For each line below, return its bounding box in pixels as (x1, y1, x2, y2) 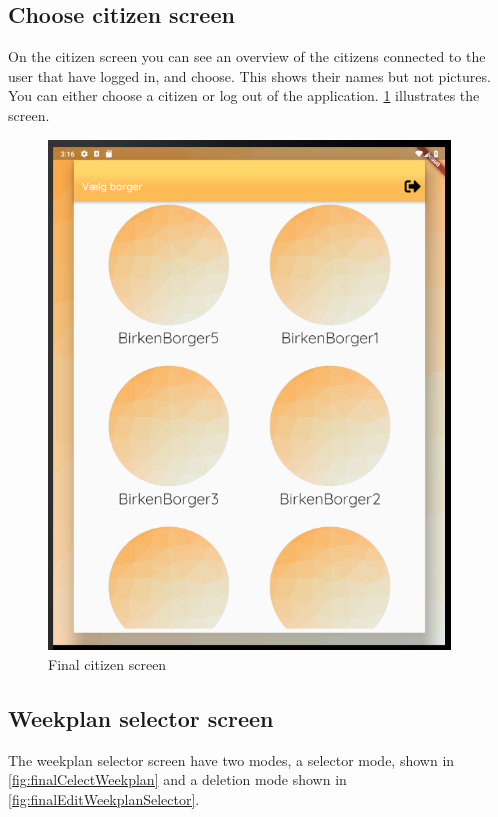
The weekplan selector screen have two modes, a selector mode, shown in (8, 749, 455, 770)
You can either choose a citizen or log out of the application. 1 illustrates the (8, 85, 480, 106)
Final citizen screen (48, 653, 167, 674)
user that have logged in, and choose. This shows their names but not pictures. (8, 65, 491, 86)
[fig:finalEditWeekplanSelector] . (8, 788, 200, 809)
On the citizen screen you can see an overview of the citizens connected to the (8, 46, 486, 67)
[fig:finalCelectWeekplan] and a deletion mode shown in (8, 769, 347, 790)
